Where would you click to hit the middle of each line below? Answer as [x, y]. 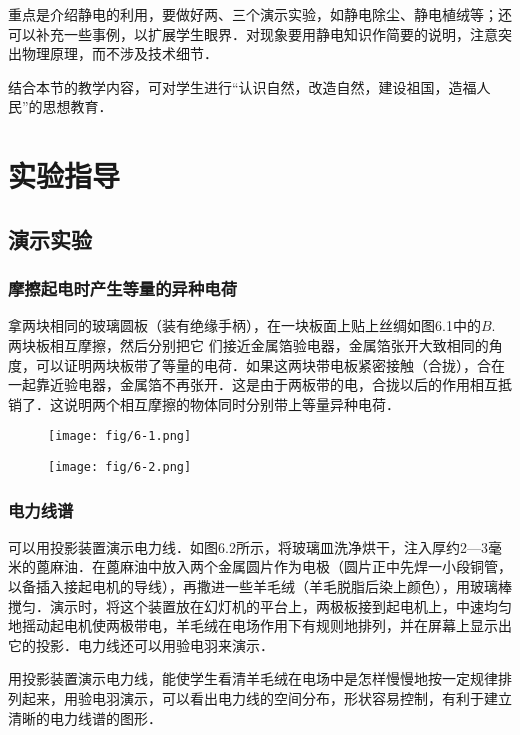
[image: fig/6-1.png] [120, 436]
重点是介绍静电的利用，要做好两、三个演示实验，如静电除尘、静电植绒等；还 [260, 14]
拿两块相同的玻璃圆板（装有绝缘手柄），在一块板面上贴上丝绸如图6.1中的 [244, 325]
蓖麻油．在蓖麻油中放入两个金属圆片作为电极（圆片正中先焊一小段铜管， [273, 566]
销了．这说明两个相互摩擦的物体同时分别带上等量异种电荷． [204, 403]
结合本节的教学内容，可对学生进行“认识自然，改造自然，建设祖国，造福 [242, 86]
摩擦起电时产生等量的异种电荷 [123, 288]
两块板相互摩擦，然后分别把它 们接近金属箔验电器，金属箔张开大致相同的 [248, 344]
